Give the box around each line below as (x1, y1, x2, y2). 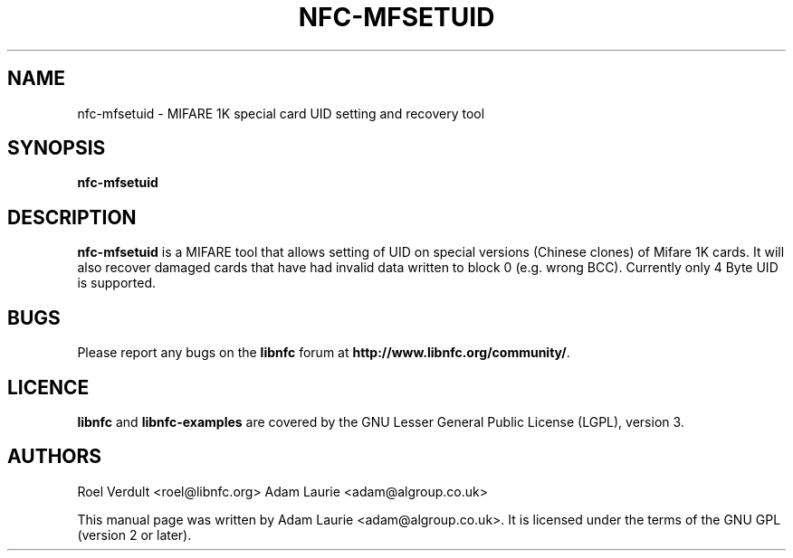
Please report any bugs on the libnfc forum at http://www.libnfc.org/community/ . (77, 345, 570, 361)
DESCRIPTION (7, 205, 137, 229)
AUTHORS (7, 445, 102, 468)
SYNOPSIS (7, 137, 106, 160)
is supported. (77, 275, 157, 291)
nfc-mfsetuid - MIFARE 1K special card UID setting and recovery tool (77, 105, 485, 121)
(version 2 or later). (77, 526, 192, 543)
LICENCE (7, 375, 90, 399)
